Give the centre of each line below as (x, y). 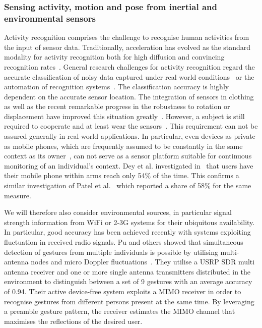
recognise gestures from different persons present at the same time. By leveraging (129, 301)
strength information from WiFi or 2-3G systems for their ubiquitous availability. (129, 222)
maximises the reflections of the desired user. (73, 321)
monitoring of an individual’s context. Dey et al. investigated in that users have (129, 165)
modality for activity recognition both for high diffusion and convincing (114, 57)
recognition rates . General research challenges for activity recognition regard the (129, 66)
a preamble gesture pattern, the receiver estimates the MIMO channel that (120, 311)
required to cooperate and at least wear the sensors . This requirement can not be (131, 126)
